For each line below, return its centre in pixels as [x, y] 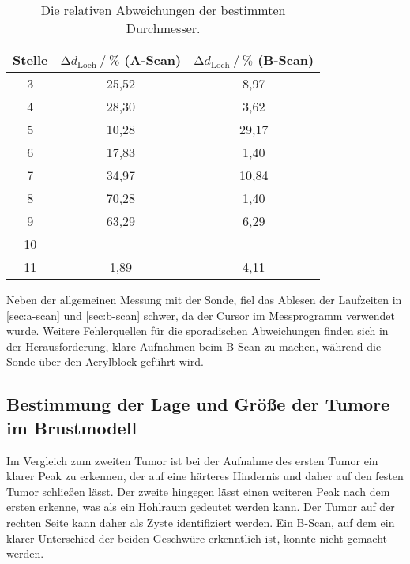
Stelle [30, 60]
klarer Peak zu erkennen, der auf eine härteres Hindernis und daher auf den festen [205, 476]
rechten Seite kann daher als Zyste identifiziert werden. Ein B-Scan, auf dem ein [201, 522]
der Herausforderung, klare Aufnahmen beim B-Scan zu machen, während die [194, 346]
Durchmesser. [163, 28]
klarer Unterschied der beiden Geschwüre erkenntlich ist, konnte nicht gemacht [197, 538]
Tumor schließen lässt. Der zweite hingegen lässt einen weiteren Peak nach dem [198, 491]
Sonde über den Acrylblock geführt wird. [105, 361]
